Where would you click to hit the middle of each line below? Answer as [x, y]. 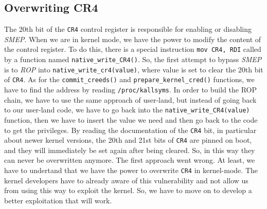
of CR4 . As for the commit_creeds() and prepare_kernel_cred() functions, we [129, 79]
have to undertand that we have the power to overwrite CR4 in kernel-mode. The [131, 170]
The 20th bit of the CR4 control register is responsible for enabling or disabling [128, 29]
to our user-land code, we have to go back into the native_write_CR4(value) [127, 110]
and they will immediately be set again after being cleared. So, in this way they [130, 150]
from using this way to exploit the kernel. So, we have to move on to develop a [128, 190]
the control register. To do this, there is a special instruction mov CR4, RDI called [133, 49]
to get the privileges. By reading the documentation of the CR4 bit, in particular [130, 130]
